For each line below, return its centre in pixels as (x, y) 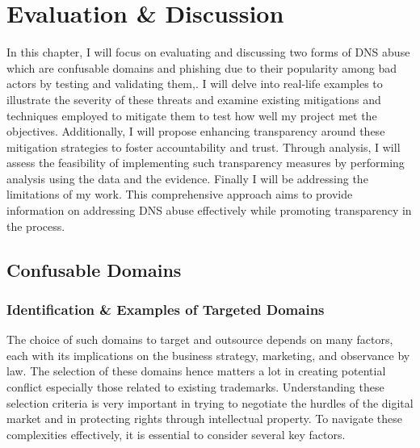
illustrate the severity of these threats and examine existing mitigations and (194, 99)
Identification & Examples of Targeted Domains (166, 309)
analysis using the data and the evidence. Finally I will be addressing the (187, 178)
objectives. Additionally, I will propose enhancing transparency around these (196, 131)
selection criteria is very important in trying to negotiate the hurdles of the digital (210, 402)
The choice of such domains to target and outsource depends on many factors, (200, 339)
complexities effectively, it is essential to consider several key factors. (176, 434)
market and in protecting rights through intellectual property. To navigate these (205, 419)
